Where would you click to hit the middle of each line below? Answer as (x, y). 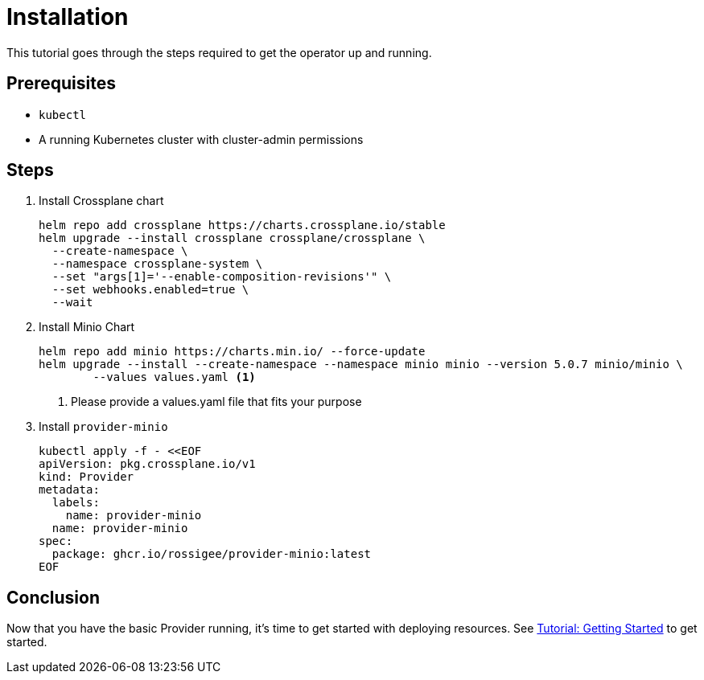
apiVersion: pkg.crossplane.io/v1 (147, 464)
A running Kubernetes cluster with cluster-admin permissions (201, 139)
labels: (76, 503)
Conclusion (54, 597)
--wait (72, 303)
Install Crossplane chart (101, 201)
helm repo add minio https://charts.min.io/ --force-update (232, 352)
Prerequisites (61, 84)
